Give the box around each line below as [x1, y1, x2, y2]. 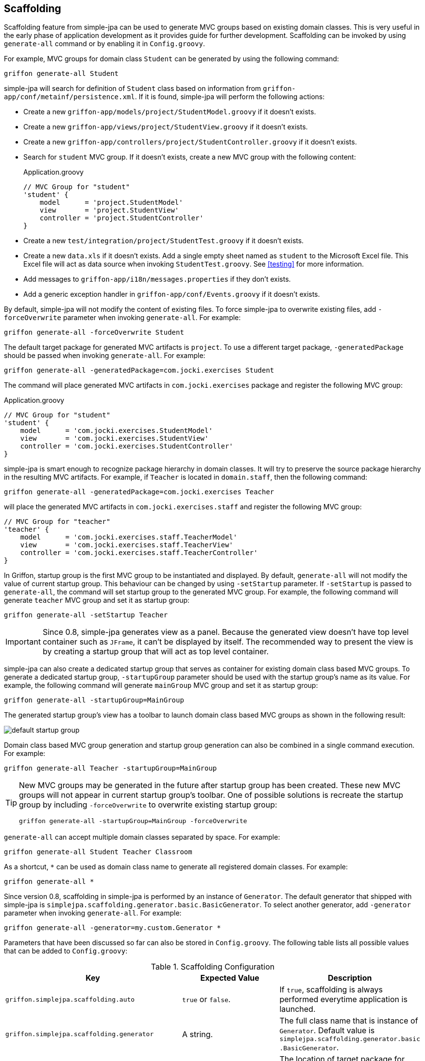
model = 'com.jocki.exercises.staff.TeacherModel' [20, 533, 238, 541]
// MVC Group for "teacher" [4, 518, 111, 526]
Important [5, 637, 41, 647]
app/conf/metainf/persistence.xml [4, 93, 135, 101]
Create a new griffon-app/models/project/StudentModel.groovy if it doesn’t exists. [23, 108, 316, 116]
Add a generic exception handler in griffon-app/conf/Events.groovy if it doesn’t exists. [23, 290, 320, 299]
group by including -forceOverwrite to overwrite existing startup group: [19, 800, 277, 810]
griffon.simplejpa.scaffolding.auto [5, 995, 135, 1003]
